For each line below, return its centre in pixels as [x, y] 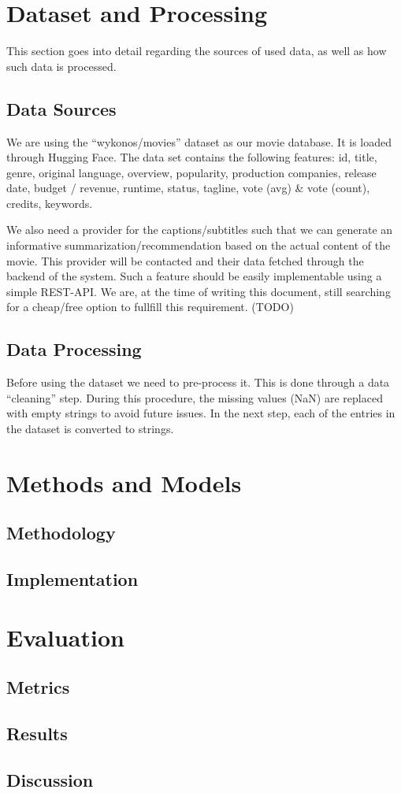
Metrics [38, 687]
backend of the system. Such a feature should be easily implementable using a [194, 276]
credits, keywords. [50, 203]
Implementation [72, 579]
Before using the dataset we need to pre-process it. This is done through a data [198, 382]
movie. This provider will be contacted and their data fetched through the [185, 260]
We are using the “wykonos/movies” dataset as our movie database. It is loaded [199, 141]
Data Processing [74, 349]
